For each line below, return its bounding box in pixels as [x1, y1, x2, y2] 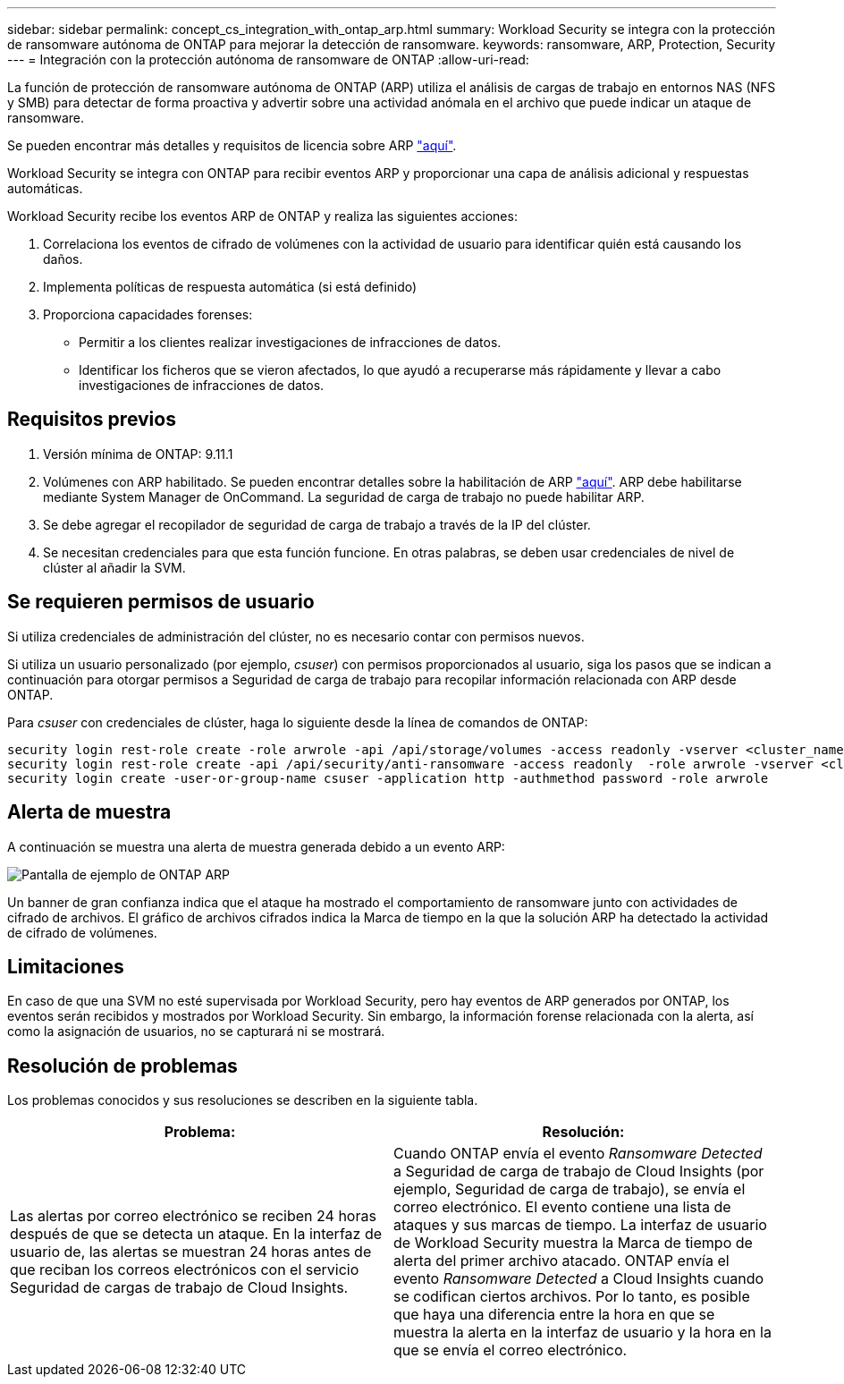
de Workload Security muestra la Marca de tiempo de [393, 1234, 753, 1252]
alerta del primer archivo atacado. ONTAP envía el [393, 1252, 730, 1270]
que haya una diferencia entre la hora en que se [393, 1305, 715, 1324]
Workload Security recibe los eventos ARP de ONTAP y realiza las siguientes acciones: [7, 208, 518, 224]
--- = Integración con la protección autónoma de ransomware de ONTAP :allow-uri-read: [7, 52, 529, 67]
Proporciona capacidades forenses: [43, 307, 253, 322]
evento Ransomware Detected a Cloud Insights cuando [393, 1269, 764, 1288]
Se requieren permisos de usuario [7, 590, 315, 614]
